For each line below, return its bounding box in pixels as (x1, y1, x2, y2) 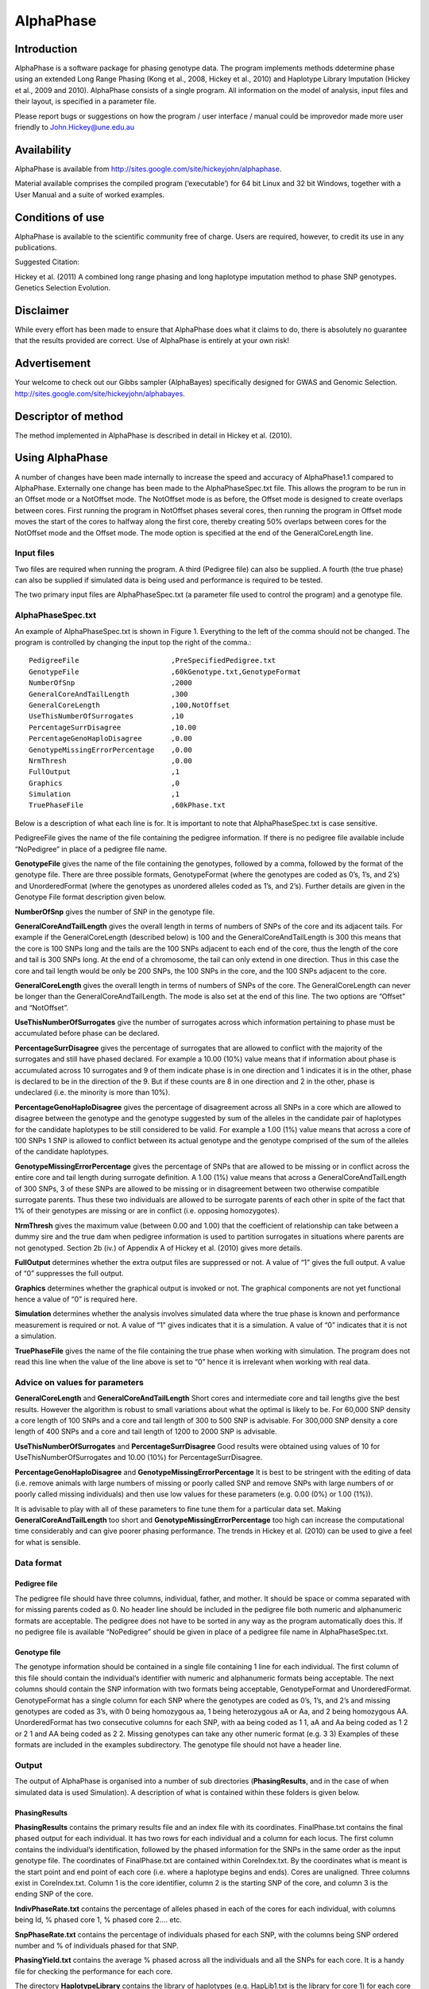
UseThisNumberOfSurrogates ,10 (29, 712, 184, 721)
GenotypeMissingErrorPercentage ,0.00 (29, 745, 192, 754)
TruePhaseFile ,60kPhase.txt (29, 800, 226, 810)
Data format (14, 1557, 63, 1568)
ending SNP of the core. (14, 1890, 94, 1899)
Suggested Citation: (14, 257, 79, 267)
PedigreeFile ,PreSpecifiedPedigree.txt (29, 656, 276, 665)
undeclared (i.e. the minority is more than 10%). (14, 1088, 171, 1097)
